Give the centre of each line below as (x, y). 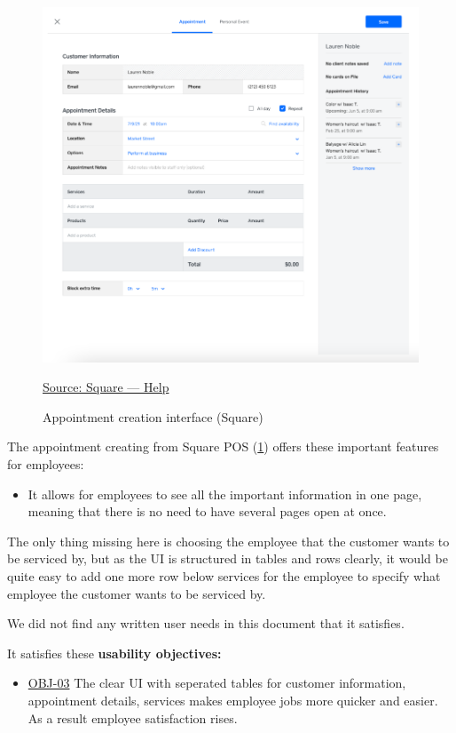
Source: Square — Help (106, 387)
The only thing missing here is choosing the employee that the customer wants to (228, 541)
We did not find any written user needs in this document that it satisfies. (206, 623)
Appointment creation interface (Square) (153, 416)
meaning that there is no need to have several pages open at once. (207, 511)
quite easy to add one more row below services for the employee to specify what (224, 576)
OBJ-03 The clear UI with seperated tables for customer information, (217, 683)
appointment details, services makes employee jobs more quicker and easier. (233, 700)
